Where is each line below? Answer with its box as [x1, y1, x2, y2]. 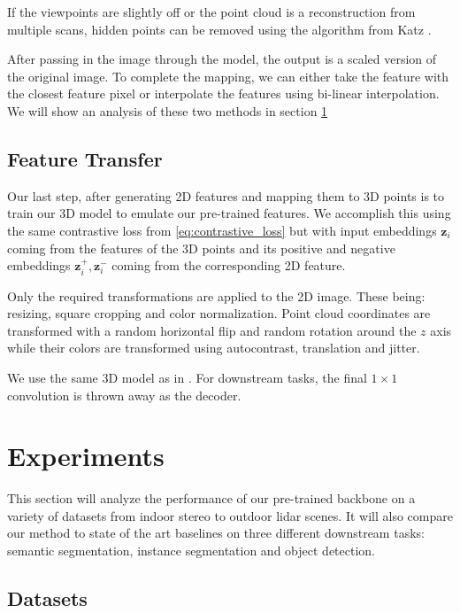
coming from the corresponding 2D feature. [111, 256, 346, 275]
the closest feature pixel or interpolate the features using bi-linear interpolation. [7, 84, 440, 103]
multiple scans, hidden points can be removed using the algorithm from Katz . [7, 19, 432, 38]
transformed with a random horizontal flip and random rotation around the [7, 321, 417, 339]
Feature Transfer [7, 144, 163, 172]
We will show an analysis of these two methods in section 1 [7, 101, 328, 120]
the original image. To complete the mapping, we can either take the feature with [7, 66, 449, 85]
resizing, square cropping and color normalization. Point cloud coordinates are [7, 304, 431, 322]
